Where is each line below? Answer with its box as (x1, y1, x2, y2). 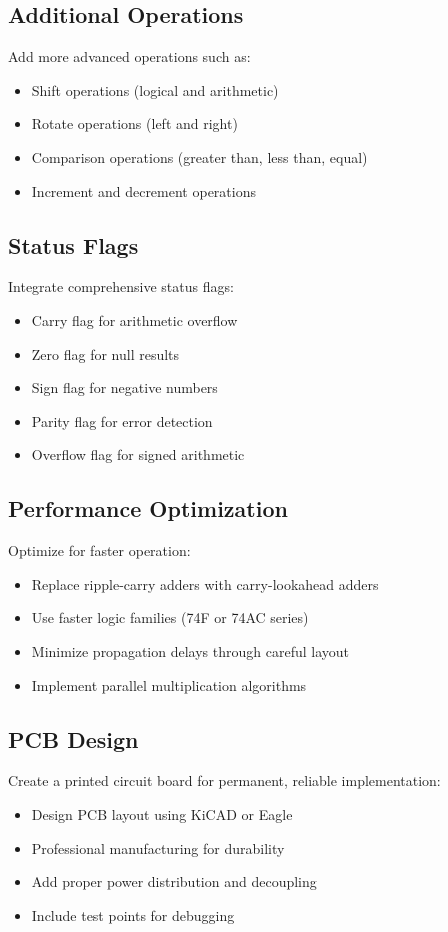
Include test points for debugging (31, 904, 235, 925)
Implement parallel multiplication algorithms (31, 674, 307, 695)
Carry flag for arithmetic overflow (31, 309, 238, 330)
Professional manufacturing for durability (31, 837, 285, 858)
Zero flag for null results (31, 343, 180, 364)
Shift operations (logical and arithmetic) (31, 79, 279, 100)
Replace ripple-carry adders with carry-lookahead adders (31, 573, 379, 594)
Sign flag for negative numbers (31, 377, 218, 398)
